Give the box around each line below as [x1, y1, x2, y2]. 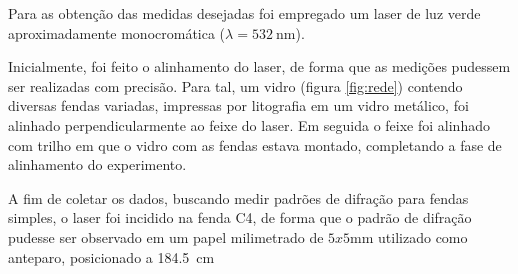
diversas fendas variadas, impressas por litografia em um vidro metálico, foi [8, 95, 469, 116]
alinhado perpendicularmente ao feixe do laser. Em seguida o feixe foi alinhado [8, 114, 490, 135]
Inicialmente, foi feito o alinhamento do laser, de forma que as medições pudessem [8, 56, 511, 77]
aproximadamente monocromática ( [8, 22, 226, 43]
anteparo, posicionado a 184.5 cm [8, 246, 215, 267]
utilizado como [378, 226, 468, 247]
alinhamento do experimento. [8, 154, 187, 175]
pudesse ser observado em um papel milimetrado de [8, 226, 324, 247]
